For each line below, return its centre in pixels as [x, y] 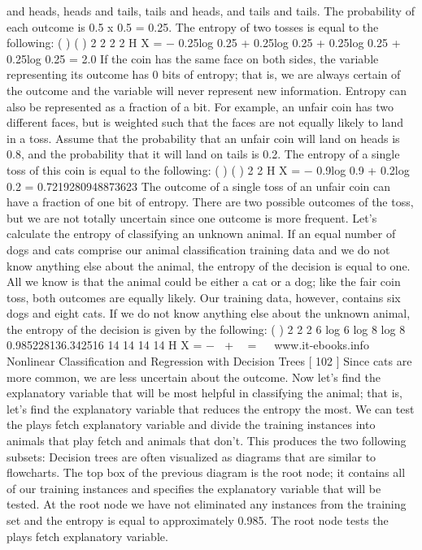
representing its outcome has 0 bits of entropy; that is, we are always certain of [204, 74]
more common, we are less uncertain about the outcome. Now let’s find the [194, 377]
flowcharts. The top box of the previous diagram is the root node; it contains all [206, 472]
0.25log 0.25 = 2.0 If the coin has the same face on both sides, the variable [193, 58]
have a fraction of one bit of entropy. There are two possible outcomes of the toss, [210, 202]
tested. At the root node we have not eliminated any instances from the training [207, 504]
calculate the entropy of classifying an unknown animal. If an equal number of [201, 234]
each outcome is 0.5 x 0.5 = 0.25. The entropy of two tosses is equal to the [193, 26]
